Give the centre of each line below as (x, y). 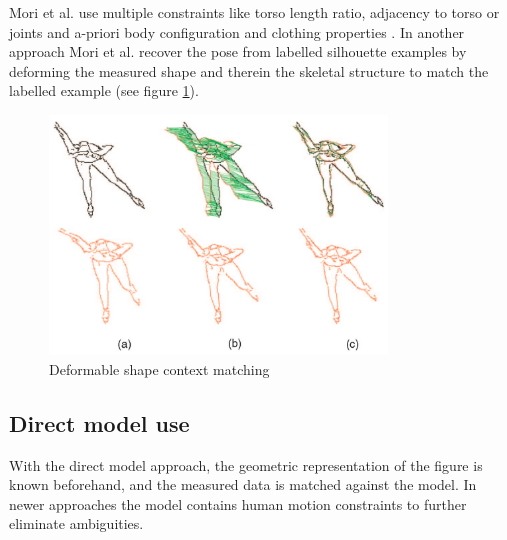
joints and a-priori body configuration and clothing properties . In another (237, 31)
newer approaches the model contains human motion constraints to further (238, 503)
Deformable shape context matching (159, 368)
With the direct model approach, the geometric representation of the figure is (246, 464)
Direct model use (99, 422)
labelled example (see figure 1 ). (104, 90)
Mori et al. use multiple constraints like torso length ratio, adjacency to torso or (254, 12)
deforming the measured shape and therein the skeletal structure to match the (249, 70)
